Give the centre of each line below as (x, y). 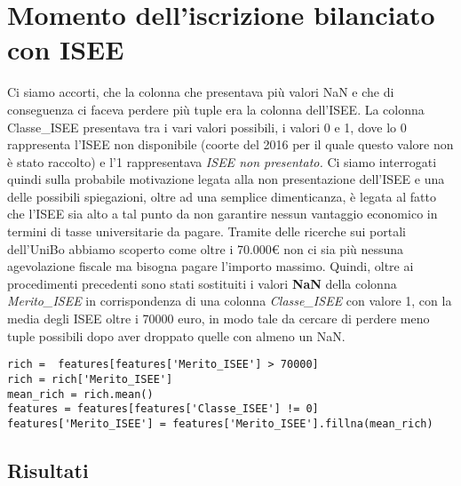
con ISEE (66, 49)
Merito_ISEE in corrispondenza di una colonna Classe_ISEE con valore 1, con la (230, 301)
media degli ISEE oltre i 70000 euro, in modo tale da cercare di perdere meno (219, 319)
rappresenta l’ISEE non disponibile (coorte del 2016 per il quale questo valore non (230, 144)
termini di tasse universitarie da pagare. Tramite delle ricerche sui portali (207, 231)
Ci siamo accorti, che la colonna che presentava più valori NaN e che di (201, 92)
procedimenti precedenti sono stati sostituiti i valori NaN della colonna (202, 283)
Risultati (48, 470)
